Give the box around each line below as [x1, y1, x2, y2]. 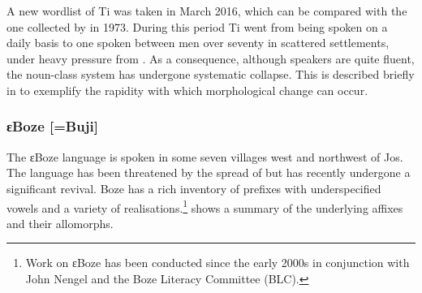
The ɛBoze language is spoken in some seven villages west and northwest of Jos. [6, 148, 403, 165]
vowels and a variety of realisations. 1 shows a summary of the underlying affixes [6, 196, 403, 216]
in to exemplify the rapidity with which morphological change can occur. [6, 81, 368, 98]
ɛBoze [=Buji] [6, 116, 98, 136]
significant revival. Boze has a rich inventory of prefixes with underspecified [6, 179, 381, 196]
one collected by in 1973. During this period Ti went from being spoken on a [6, 18, 388, 35]
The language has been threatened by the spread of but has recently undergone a [6, 164, 411, 181]
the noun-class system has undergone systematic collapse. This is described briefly [6, 66, 415, 83]
